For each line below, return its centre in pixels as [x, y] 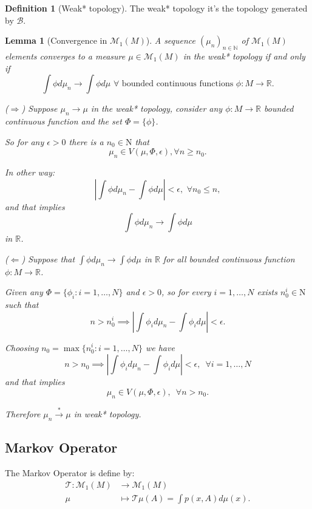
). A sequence [171, 40]
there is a [86, 141]
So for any [25, 141]
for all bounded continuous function [229, 258]
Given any [24, 292]
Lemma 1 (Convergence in [56, 40]
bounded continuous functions [178, 84]
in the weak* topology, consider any [157, 108]
